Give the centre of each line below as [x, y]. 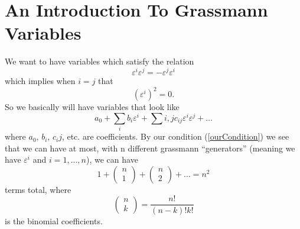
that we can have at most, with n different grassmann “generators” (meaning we [150, 148]
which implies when [40, 80]
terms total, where [38, 189]
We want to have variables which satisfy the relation [100, 61]
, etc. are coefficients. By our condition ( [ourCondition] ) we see [175, 136]
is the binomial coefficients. [54, 220]
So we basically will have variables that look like [92, 107]
